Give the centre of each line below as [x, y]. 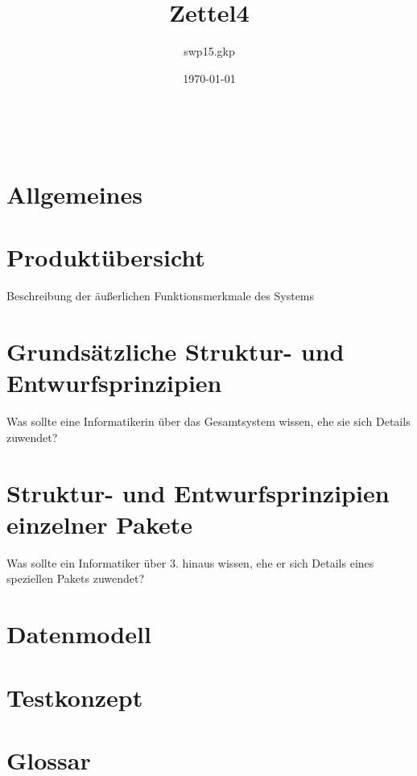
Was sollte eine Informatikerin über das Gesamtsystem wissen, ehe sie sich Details [208, 421]
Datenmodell [79, 634]
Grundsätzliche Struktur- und [175, 351]
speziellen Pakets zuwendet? [76, 578]
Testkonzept [75, 697]
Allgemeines [74, 194]
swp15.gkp [209, 51]
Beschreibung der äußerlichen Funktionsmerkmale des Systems [161, 296]
